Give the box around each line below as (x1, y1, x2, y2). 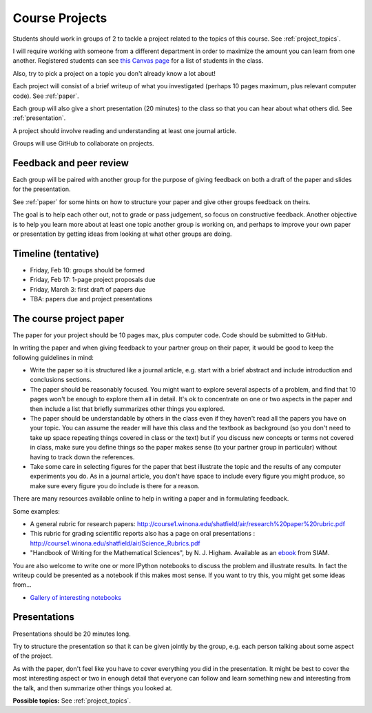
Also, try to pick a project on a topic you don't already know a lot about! (12, 69, 216, 77)
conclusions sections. (30, 376, 92, 384)
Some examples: (12, 507, 60, 515)
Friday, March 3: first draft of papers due (30, 285, 146, 293)
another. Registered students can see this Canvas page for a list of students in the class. (12, 57, 264, 65)
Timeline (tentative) (12, 248, 100, 259)
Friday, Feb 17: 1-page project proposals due (30, 276, 156, 284)
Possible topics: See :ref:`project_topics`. (12, 696, 131, 705)
